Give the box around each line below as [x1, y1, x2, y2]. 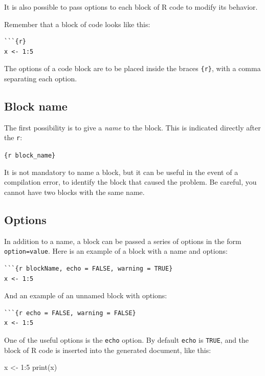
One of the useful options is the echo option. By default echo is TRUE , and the [4, 334, 249, 345]
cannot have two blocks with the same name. [4, 186, 145, 197]
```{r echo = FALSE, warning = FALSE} [4, 309, 136, 317]
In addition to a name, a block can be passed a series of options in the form [4, 235, 241, 246]
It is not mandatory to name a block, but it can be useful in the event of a [4, 166, 238, 177]
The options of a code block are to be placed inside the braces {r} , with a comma [4, 63, 261, 74]
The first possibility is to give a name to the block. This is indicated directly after [4, 122, 261, 132]
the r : [4, 132, 23, 143]
